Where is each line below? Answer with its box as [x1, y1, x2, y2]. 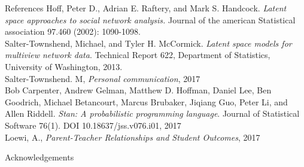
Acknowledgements [5, 151, 74, 163]
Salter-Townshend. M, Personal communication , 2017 [5, 72, 200, 84]
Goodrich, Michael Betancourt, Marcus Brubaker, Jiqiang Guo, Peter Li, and [5, 95, 288, 108]
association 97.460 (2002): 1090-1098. [5, 25, 141, 38]
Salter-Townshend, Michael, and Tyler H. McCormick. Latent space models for [5, 37, 292, 49]
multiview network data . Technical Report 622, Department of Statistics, [5, 48, 270, 61]
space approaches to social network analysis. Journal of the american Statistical [5, 13, 296, 26]
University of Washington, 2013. [5, 60, 123, 72]
